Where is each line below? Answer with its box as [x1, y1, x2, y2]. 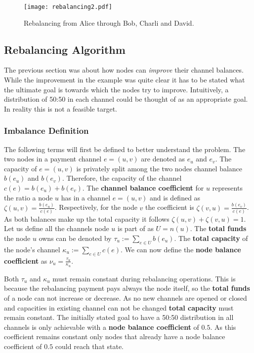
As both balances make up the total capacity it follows [4, 213, 169, 224]
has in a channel [61, 192, 111, 202]
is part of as [118, 223, 154, 234]
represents [212, 183, 243, 193]
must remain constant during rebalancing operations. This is [52, 273, 236, 283]
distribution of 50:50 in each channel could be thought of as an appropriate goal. [4, 94, 248, 104]
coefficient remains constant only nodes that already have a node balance [4, 331, 225, 342]
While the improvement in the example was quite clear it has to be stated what [4, 75, 245, 85]
